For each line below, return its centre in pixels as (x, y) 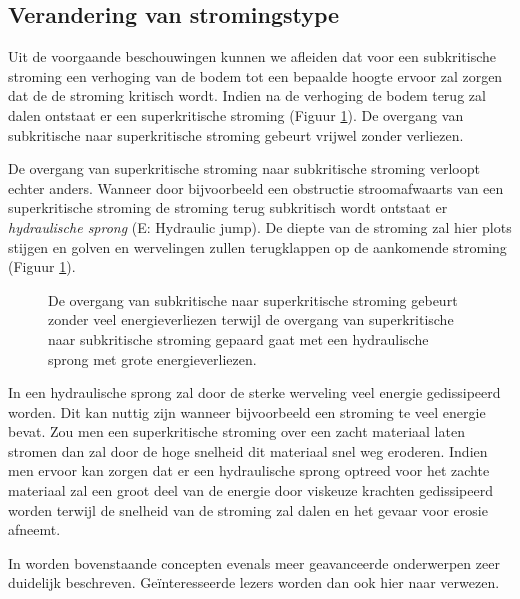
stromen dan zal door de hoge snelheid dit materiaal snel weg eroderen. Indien (248, 450)
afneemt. (34, 529)
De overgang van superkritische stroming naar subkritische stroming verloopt (244, 168)
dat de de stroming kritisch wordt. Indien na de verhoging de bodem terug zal (247, 95)
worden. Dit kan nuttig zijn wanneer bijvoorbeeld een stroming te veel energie (247, 411)
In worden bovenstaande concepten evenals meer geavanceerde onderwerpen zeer (254, 562)
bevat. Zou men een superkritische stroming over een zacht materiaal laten (236, 431)
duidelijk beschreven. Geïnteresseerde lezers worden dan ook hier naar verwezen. (254, 582)
